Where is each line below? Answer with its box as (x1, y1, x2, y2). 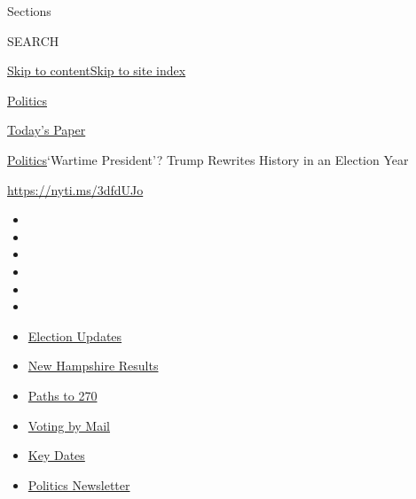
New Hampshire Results (27, 356, 159, 375)
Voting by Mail (27, 416, 110, 434)
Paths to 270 (27, 386, 98, 404)
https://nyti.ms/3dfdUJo (7, 180, 144, 199)
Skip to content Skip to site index (7, 61, 186, 80)
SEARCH (7, 31, 59, 50)
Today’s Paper (7, 121, 86, 139)
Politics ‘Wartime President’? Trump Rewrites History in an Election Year (7, 150, 409, 168)
